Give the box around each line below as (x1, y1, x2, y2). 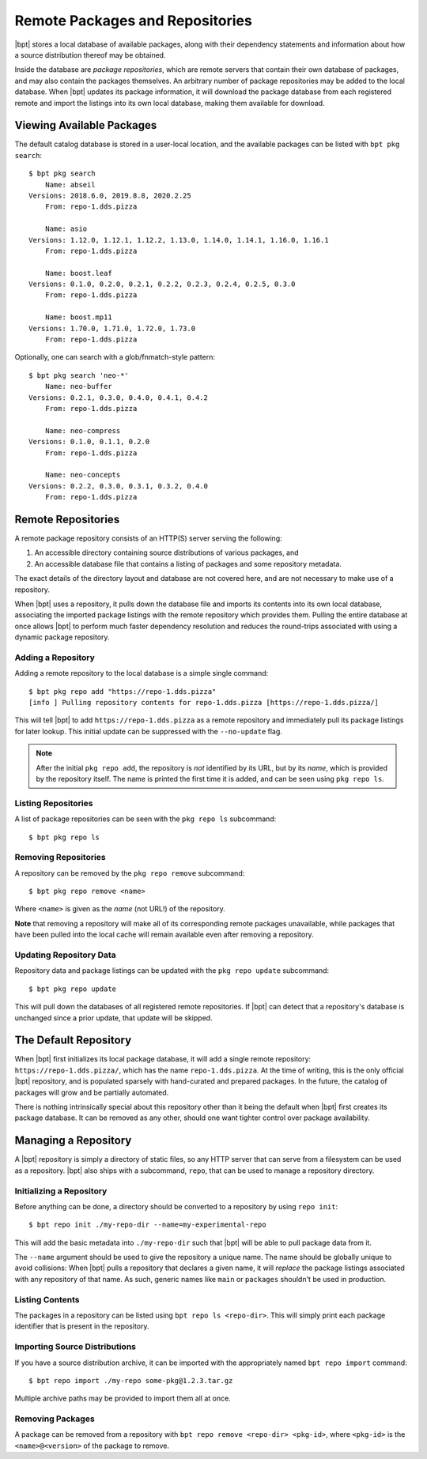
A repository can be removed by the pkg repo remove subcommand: (14, 868, 245, 877)
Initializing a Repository (14, 1186, 108, 1197)
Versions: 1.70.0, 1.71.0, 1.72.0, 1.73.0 (28, 324, 196, 333)
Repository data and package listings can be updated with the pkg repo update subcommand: (14, 966, 330, 975)
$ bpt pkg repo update (28, 984, 117, 993)
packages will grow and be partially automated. (14, 1088, 169, 1097)
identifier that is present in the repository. (14, 1321, 149, 1331)
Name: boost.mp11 (44, 313, 112, 322)
